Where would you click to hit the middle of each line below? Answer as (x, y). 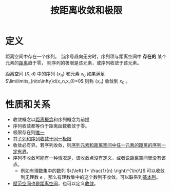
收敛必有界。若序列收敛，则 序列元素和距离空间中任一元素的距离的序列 (87, 145)
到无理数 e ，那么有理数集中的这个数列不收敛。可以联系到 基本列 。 (90, 177)
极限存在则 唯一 (28, 132)
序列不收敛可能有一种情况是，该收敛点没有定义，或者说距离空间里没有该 (89, 158)
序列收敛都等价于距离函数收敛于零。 (51, 126)
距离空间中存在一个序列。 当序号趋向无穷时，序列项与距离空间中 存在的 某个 (86, 56)
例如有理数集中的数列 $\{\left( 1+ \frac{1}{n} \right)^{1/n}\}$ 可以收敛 (93, 171)
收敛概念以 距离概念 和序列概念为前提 (51, 120)
